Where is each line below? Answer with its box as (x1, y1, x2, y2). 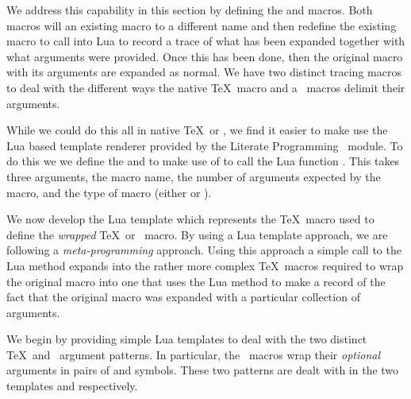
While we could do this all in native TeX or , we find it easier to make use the (6, 122, 388, 138)
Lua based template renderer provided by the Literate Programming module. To (6, 137, 403, 153)
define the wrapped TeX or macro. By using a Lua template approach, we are (6, 226, 388, 242)
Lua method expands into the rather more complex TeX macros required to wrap (6, 257, 404, 273)
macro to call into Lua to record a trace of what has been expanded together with (6, 33, 405, 49)
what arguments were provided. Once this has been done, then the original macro (6, 48, 403, 64)
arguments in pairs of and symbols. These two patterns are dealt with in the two (6, 362, 399, 378)
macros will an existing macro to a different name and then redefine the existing (6, 17, 397, 33)
